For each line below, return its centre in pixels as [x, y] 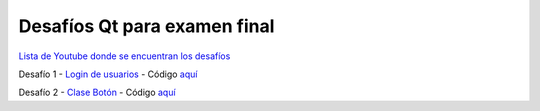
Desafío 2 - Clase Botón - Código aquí [97, 92]
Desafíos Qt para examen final [146, 26]
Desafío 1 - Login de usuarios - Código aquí [108, 74]
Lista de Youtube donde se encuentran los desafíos [124, 56]
